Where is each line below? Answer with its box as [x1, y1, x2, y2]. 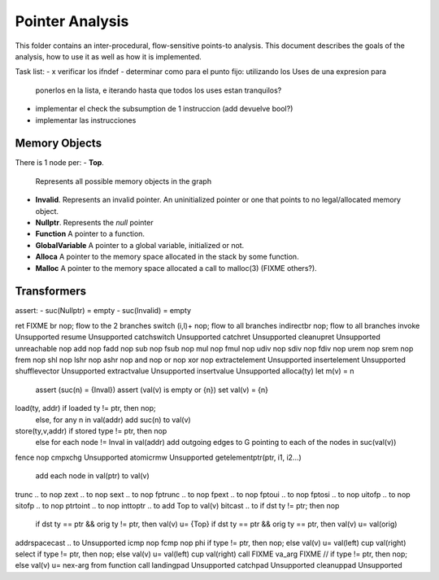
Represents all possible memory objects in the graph [35, 176, 211, 186]
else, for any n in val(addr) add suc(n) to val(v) [35, 415, 191, 425]
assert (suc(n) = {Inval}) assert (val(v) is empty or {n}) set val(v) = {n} [35, 385, 268, 395]
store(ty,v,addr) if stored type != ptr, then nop [15, 425, 167, 435]
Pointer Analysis [15, 12, 129, 30]
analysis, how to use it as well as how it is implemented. [15, 51, 202, 61]
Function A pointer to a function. [35, 229, 146, 239]
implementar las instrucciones [35, 115, 137, 125]
